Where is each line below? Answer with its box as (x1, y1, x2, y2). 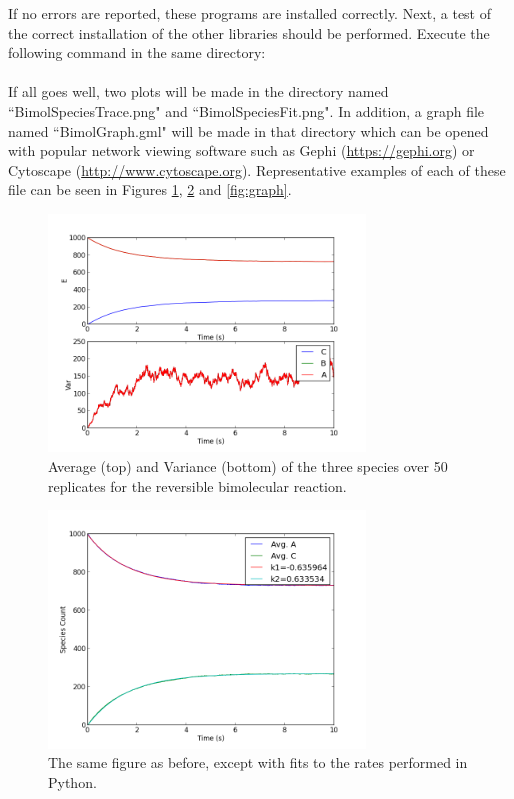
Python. (48, 771, 97, 792)
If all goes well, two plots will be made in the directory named (8, 81, 389, 102)
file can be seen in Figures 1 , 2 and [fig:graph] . (8, 179, 292, 200)
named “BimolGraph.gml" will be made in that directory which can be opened (8, 120, 489, 141)
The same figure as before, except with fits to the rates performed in (48, 752, 468, 773)
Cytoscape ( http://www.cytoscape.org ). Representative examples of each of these (8, 159, 506, 180)
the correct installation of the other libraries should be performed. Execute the (8, 22, 490, 43)
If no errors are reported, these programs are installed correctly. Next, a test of (8, 3, 492, 23)
